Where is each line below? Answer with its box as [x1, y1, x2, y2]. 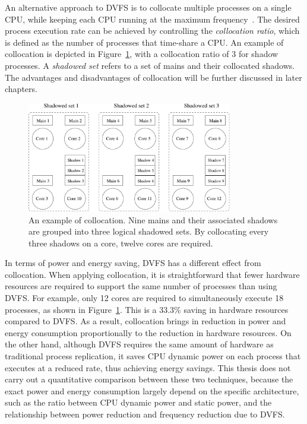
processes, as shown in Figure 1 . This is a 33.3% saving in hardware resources [5, 303, 289, 315]
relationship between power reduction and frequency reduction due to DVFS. [5, 408, 285, 420]
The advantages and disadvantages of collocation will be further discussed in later [5, 71, 302, 83]
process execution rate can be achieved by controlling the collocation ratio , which [5, 24, 300, 37]
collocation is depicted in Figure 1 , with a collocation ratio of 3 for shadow [5, 48, 278, 60]
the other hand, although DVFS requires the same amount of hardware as [5, 338, 274, 350]
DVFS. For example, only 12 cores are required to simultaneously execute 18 [5, 292, 284, 304]
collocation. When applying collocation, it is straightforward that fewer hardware [5, 268, 300, 280]
